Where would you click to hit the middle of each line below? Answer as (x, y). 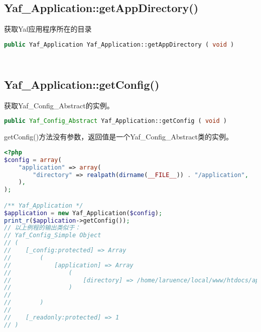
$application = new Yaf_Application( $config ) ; (83, 213)
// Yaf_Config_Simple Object (53, 235)
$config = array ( (33, 160)
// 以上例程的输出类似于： (42, 228)
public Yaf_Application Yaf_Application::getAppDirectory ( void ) (119, 44)
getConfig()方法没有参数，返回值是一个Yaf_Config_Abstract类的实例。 (118, 137)
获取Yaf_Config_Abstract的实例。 (59, 105)
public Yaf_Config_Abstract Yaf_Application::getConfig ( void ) (115, 121)
